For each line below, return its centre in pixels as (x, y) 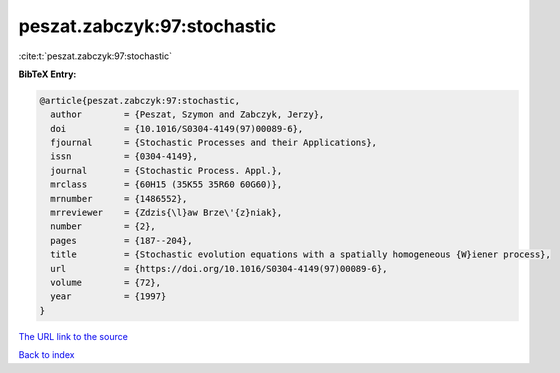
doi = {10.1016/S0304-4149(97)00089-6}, (177, 128)
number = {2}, (103, 226)
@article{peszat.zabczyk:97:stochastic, (139, 100)
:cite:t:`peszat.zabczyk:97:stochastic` (95, 56)
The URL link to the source (73, 336)
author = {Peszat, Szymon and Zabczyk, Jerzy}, (187, 114)
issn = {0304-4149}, (124, 156)
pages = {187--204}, (122, 240)
